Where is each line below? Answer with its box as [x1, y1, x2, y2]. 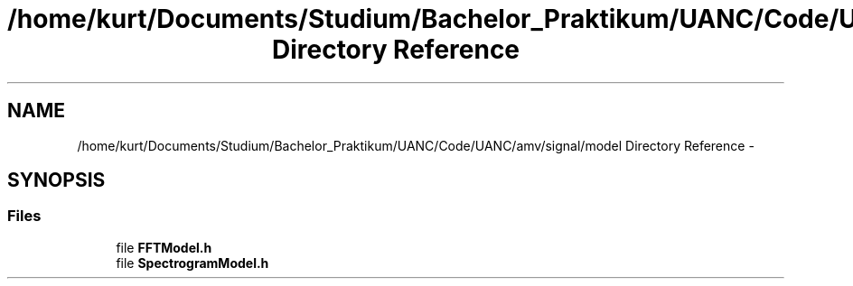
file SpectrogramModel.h [116, 254, 269, 271]
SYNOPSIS [7, 169, 106, 192]
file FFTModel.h [116, 239, 212, 255]
